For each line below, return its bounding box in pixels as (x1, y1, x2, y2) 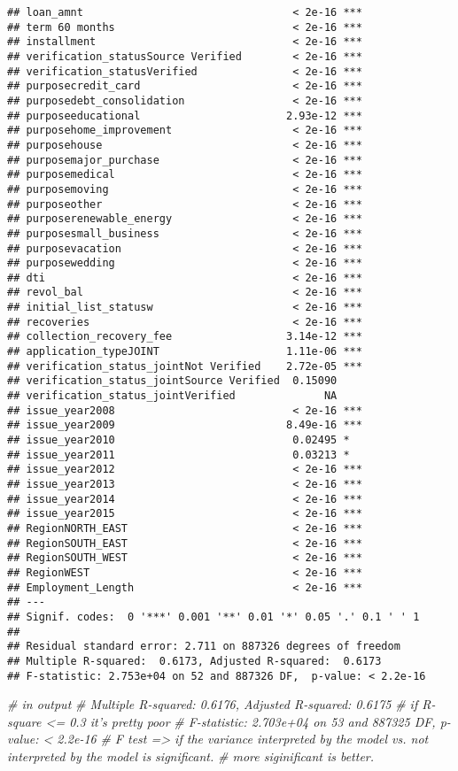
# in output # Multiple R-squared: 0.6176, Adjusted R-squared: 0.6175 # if (7, 695, 418, 713)
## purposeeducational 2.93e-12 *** (7, 109, 362, 122)
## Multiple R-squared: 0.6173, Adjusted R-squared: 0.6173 (7, 654, 382, 667)
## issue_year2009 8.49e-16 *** (7, 419, 362, 432)
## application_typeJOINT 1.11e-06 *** (7, 345, 362, 359)
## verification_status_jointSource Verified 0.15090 (7, 374, 338, 388)
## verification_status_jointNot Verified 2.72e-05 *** (7, 359, 362, 373)
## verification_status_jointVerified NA (7, 389, 338, 403)
